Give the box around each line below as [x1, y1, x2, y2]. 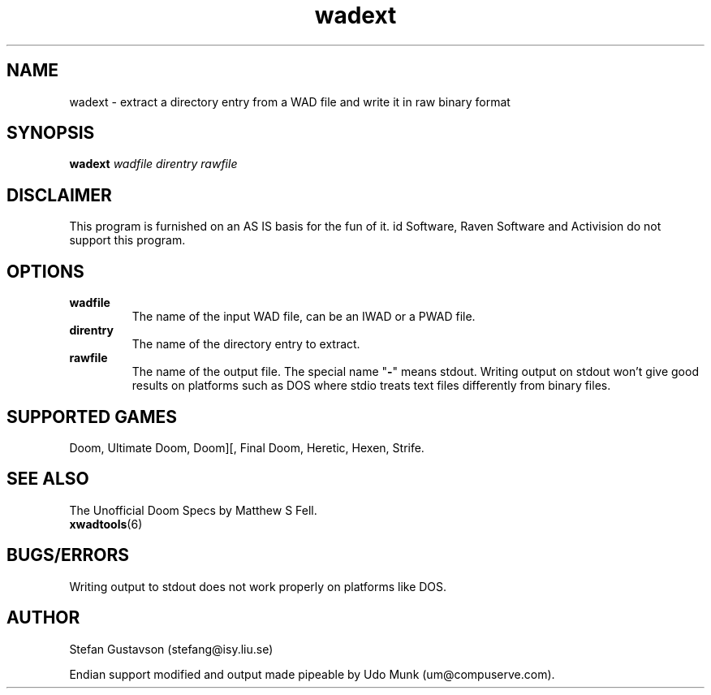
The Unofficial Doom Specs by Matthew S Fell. [69, 503, 317, 517]
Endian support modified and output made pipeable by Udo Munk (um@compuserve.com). [69, 667, 555, 681]
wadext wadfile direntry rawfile [69, 157, 238, 171]
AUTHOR [6, 607, 80, 628]
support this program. [69, 233, 186, 248]
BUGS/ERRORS [6, 545, 129, 566]
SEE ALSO [6, 468, 89, 490]
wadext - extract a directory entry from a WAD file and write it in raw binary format [69, 94, 511, 109]
